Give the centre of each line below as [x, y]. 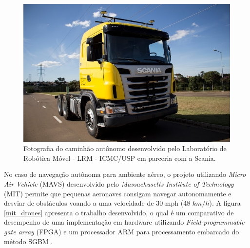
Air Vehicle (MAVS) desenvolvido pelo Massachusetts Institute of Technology [119, 184]
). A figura [225, 203]
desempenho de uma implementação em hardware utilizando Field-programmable [124, 222]
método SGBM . [29, 241]
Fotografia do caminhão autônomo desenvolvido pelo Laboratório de [125, 148]
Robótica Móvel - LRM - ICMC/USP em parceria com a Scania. [120, 158]
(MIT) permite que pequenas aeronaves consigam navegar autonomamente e [118, 193]
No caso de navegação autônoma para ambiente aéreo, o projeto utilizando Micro [125, 174]
